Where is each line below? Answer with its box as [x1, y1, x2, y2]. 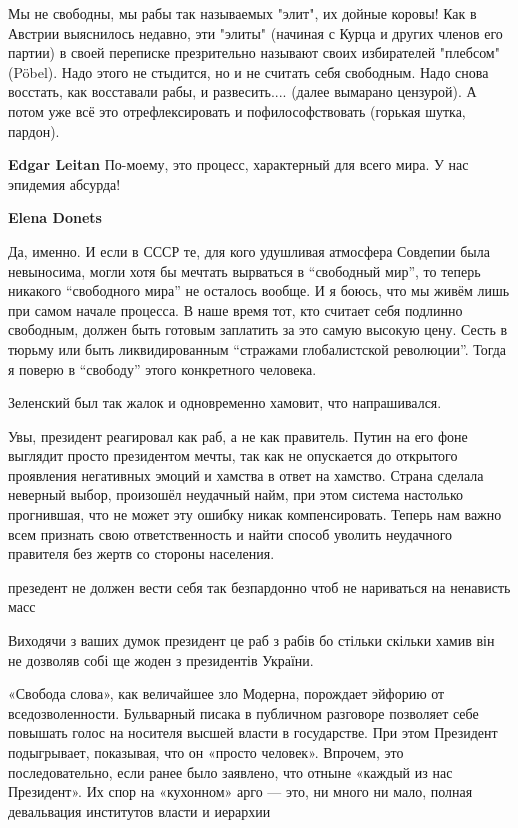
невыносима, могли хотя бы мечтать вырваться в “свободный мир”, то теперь [8, 260, 481, 281]
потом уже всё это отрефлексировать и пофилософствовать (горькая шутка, [8, 100, 466, 121]
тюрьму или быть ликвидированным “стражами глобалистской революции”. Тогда [8, 338, 507, 359]
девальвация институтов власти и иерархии [8, 800, 271, 821]
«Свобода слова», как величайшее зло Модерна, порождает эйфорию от [8, 683, 445, 704]
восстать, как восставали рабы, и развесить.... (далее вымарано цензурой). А [8, 81, 477, 102]
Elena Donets [8, 207, 102, 228]
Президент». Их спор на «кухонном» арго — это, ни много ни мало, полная [8, 781, 473, 802]
